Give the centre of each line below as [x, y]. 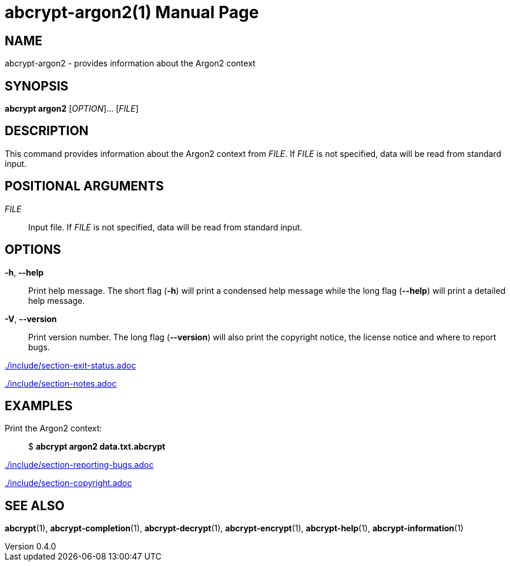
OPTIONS [33, 250]
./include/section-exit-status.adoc [71, 365]
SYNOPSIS [37, 86]
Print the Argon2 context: [53, 428]
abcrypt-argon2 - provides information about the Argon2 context [130, 63]
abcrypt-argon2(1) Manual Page [132, 12]
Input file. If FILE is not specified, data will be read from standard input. [165, 227]
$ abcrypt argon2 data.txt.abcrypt [97, 447]
